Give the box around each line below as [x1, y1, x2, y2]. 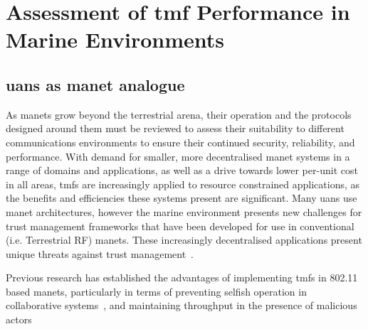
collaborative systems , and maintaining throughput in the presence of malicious [6, 298, 357, 313]
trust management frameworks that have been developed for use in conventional [6, 218, 354, 233]
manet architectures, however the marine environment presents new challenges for [6, 204, 362, 219]
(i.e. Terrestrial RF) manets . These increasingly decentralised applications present [6, 232, 362, 247]
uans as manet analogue [6, 73, 185, 95]
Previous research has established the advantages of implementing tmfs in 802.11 [6, 270, 358, 285]
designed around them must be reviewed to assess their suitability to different [6, 121, 345, 136]
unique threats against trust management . [6, 246, 194, 261]
